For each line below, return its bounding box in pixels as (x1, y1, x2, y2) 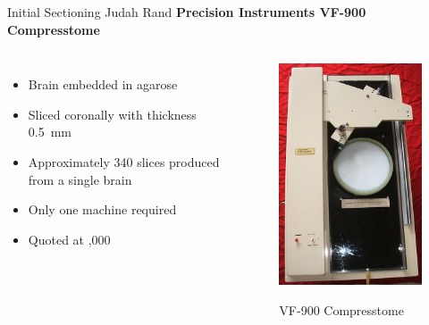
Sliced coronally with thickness (28, 104, 197, 123)
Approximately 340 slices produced (28, 152, 220, 171)
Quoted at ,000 (28, 229, 111, 248)
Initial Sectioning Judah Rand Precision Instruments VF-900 (7, 3, 366, 21)
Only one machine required (28, 200, 177, 219)
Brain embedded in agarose (28, 75, 178, 94)
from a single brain (28, 170, 132, 188)
